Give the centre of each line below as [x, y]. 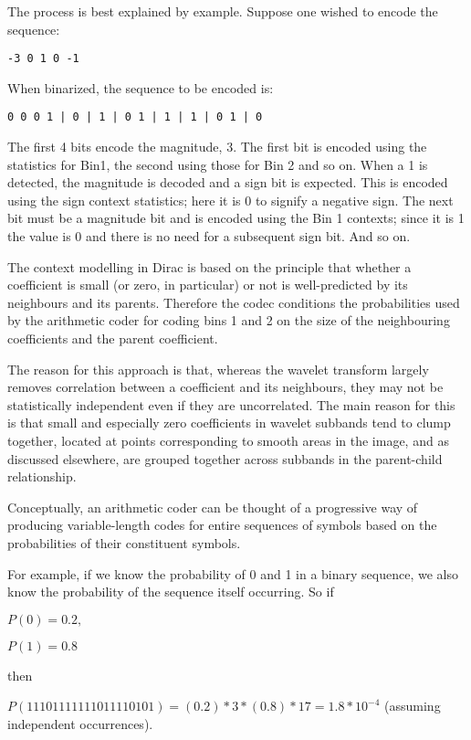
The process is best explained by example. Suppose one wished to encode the [223, 11]
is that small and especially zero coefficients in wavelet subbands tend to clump [229, 423]
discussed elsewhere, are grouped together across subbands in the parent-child [225, 458]
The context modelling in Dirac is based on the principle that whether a [209, 266]
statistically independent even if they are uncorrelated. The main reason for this [231, 404]
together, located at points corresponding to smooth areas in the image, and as [228, 440]
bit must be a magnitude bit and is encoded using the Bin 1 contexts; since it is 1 [236, 218]
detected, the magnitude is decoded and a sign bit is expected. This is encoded [228, 182]
